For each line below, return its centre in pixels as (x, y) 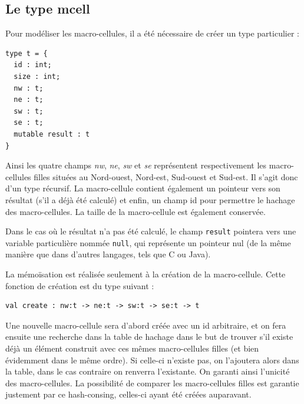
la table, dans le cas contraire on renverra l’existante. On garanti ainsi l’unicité (148, 371)
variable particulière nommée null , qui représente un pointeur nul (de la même (148, 242)
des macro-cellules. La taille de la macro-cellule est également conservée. (136, 211)
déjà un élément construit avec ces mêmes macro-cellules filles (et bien (132, 348)
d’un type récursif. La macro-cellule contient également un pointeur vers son (143, 188)
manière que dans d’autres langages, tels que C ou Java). (108, 254)
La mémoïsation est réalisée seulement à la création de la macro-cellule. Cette (146, 274)
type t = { (27, 53)
